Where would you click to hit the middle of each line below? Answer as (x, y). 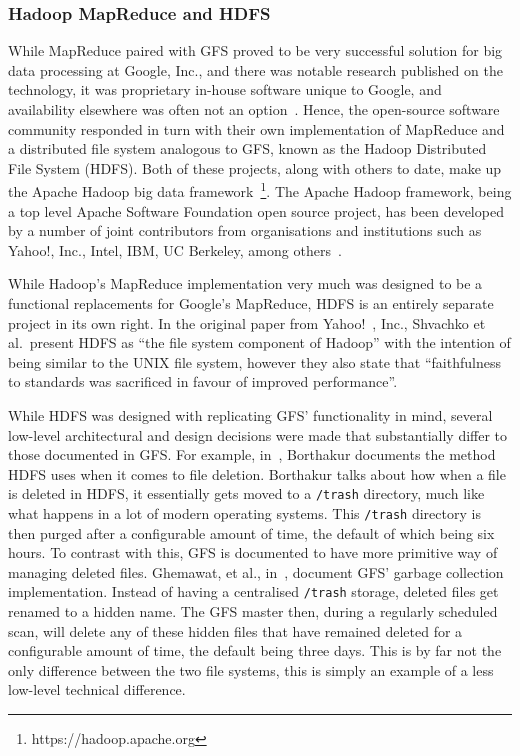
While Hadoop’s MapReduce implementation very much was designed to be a (245, 283)
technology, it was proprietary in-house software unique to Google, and (225, 89)
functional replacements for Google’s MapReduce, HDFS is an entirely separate (251, 303)
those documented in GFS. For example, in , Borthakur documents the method (252, 454)
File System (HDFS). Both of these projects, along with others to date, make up (255, 167)
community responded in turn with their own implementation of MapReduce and (256, 128)
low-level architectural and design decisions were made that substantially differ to (258, 434)
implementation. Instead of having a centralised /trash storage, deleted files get (253, 591)
